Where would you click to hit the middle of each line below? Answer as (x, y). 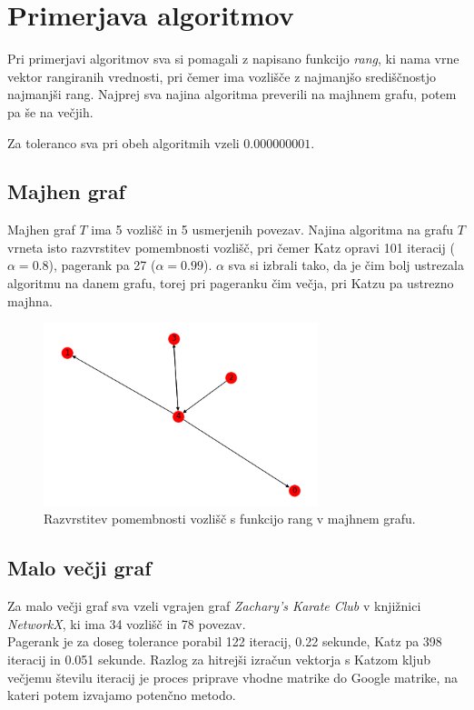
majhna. (30, 300)
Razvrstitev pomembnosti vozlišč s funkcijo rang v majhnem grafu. (230, 519)
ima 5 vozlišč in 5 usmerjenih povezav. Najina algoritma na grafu (272, 230)
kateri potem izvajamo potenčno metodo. (122, 695)
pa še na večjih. (50, 111)
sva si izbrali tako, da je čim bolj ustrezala (346, 265)
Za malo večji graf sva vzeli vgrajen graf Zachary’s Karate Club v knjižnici (214, 606)
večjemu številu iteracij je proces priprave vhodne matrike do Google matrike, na (232, 677)
